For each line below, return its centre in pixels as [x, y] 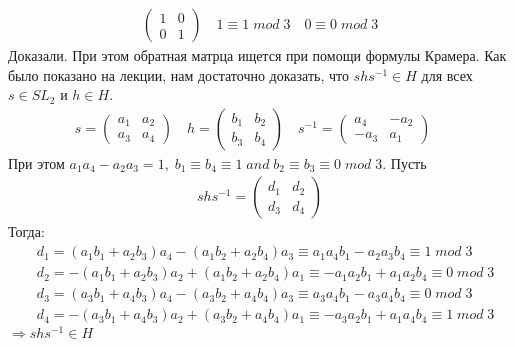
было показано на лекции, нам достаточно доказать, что [178, 74]
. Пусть [404, 162]
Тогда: [26, 231]
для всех [447, 74]
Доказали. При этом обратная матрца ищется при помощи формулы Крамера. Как [257, 55]
